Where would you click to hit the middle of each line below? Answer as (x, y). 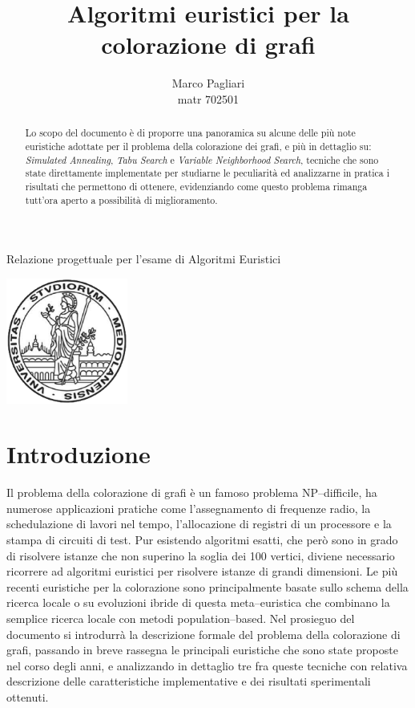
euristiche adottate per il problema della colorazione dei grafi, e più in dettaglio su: (198, 146)
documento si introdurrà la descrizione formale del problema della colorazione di (203, 634)
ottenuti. (28, 697)
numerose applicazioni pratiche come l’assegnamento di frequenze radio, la (189, 508)
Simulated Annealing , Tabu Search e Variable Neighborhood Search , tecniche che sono (202, 159)
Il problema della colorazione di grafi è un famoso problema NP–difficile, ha (192, 492)
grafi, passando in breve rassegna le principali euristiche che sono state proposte (202, 650)
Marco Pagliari (208, 83)
